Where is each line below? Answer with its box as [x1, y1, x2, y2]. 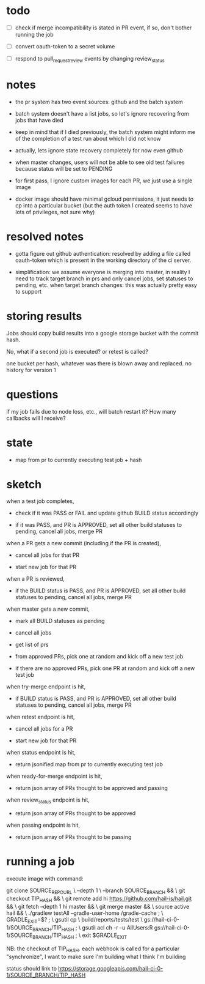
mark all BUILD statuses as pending [15, 617, 105, 625]
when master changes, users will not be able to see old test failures [15, 158, 185, 166]
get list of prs [15, 641, 49, 649]
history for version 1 [6, 366, 56, 373]
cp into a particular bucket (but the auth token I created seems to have [15, 201, 192, 209]
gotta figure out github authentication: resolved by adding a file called [15, 250, 191, 257]
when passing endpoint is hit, [6, 821, 81, 829]
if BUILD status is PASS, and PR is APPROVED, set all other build [15, 695, 176, 703]
